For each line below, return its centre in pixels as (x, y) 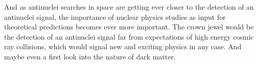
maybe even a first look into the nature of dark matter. (90, 56)
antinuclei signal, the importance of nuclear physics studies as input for (115, 17)
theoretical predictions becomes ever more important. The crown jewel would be (129, 27)
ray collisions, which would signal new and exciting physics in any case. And (123, 46)
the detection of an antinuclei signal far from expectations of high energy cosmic (129, 36)
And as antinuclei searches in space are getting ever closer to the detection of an (129, 7)
